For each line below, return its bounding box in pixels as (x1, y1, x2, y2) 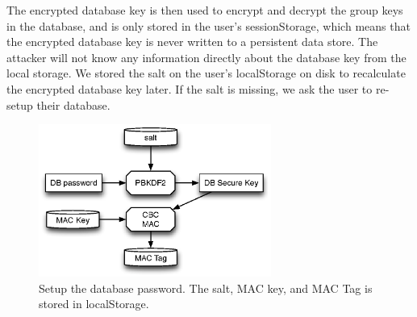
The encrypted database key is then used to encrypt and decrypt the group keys (6, 2, 403, 18)
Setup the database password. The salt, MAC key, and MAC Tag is (39, 279, 373, 296)
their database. (36, 96, 111, 113)
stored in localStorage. (39, 295, 149, 312)
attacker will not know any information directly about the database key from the (6, 48, 407, 65)
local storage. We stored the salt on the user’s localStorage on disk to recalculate (6, 65, 406, 81)
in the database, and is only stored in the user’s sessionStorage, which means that (6, 17, 411, 34)
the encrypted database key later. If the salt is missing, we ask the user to (6, 80, 373, 97)
